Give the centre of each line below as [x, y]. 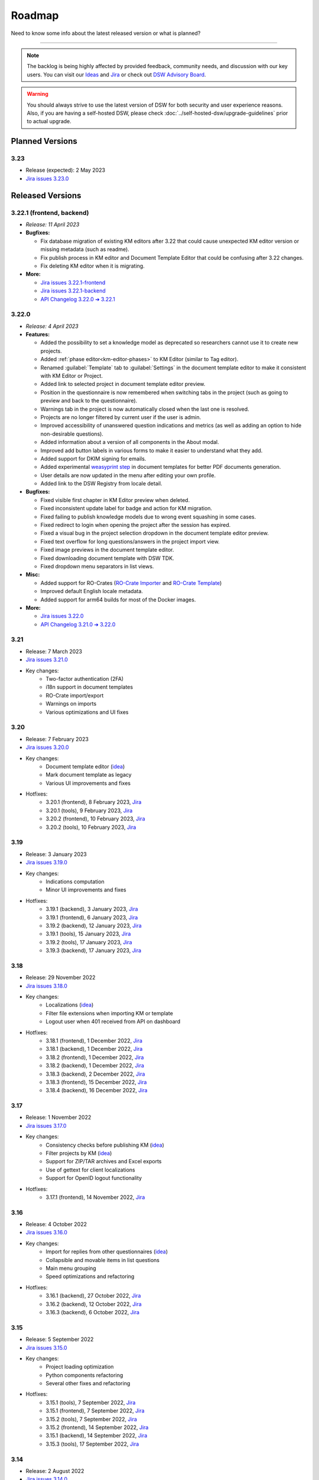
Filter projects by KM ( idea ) [79, 1153]
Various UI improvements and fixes [88, 783]
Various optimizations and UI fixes [87, 712]
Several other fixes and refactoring [88, 1384]
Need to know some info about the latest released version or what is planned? [106, 33]
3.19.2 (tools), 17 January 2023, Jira [89, 942]
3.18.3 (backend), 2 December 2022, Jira [95, 1074]
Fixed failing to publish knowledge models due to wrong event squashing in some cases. [148, 517]
